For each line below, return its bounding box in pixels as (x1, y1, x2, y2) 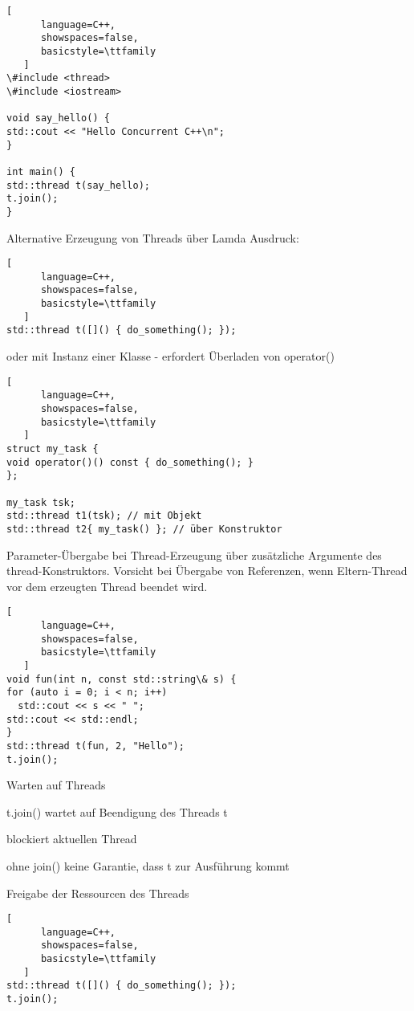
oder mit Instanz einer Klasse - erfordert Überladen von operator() (6, 348, 335, 365)
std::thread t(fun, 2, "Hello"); (6, 740, 185, 752)
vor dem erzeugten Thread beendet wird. (6, 577, 208, 594)
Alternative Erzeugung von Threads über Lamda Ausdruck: (6, 229, 299, 246)
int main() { (6, 165, 75, 177)
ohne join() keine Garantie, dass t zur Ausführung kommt (6, 857, 290, 874)
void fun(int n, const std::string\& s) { (6, 673, 237, 685)
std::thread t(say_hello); (6, 179, 150, 191)
